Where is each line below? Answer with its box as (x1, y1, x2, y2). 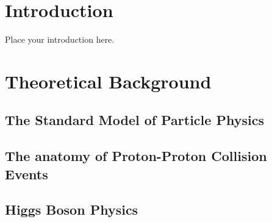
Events (5, 164, 48, 183)
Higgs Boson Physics (5, 200, 138, 219)
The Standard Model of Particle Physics (5, 110, 264, 129)
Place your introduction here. (5, 33, 115, 46)
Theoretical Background (5, 68, 212, 93)
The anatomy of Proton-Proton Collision (5, 146, 267, 165)
